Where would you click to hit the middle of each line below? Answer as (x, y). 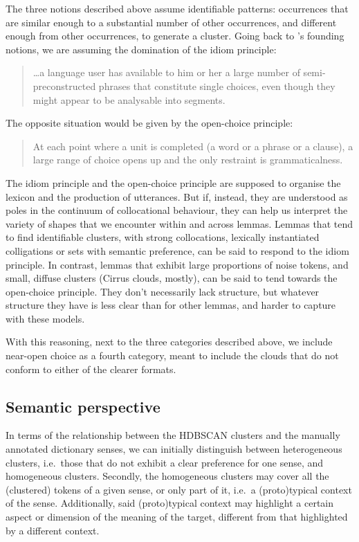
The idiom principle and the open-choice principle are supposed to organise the (173, 182)
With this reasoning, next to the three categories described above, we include (169, 342)
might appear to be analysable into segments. (129, 99)
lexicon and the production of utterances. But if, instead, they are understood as (177, 196)
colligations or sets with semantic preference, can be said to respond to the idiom (177, 250)
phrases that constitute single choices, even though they (217, 85)
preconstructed (64, 85)
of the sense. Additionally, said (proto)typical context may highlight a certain (170, 503)
